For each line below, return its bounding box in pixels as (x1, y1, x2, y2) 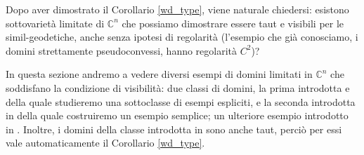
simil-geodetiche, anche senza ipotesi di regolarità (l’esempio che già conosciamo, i (6, 29, 358, 44)
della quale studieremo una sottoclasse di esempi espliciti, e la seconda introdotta (6, 94, 356, 109)
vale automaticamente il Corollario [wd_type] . (6, 135, 205, 150)
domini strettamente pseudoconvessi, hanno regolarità (6, 43, 238, 58)
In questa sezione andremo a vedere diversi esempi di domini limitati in (6, 67, 313, 81)
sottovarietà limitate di (6, 15, 105, 30)
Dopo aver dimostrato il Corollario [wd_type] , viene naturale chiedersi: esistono (6, 2, 349, 16)
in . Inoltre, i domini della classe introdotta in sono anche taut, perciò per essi (6, 121, 342, 136)
